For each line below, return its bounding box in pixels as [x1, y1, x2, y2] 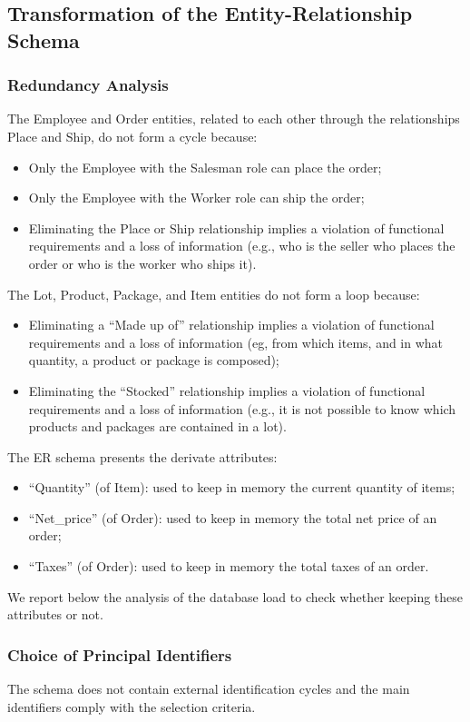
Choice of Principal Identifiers [7, 643, 232, 666]
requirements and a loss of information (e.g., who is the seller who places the [28, 236, 455, 255]
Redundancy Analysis [7, 74, 169, 96]
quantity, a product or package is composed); [28, 351, 279, 370]
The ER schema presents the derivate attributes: [7, 447, 278, 466]
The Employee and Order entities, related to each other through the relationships [7, 109, 460, 128]
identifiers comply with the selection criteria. [7, 697, 256, 716]
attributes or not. [7, 605, 103, 624]
